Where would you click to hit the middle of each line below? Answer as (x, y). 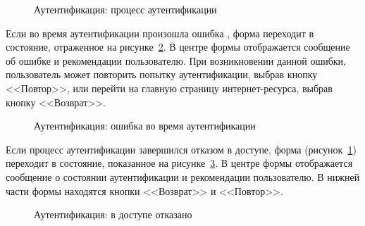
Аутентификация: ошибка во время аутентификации (145, 126)
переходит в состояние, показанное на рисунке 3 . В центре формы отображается (179, 163)
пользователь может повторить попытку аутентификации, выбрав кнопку (162, 74)
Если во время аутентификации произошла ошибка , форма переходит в (160, 33)
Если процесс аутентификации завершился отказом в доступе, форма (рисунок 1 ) (181, 149)
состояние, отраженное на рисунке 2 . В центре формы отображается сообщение (178, 47)
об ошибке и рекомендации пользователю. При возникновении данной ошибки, (176, 60)
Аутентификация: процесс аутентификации (125, 9)
